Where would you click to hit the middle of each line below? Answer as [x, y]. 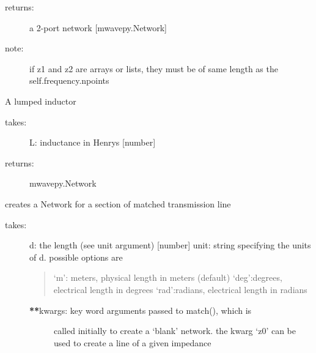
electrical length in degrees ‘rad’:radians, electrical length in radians [180, 289]
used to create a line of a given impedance [133, 342]
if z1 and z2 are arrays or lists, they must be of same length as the [154, 68]
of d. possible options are [76, 257]
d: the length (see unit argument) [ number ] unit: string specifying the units [170, 245]
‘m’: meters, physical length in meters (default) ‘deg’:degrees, [168, 277]
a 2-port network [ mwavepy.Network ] [98, 27]
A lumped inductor [41, 101]
